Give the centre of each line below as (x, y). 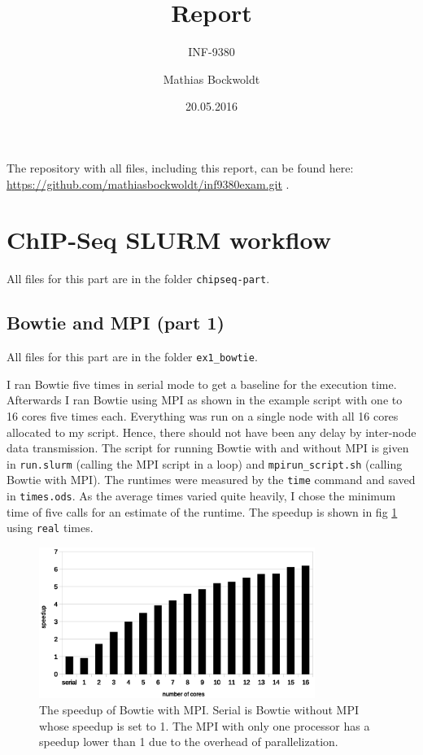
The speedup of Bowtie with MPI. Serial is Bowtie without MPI (199, 709)
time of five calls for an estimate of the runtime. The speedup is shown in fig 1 (202, 511)
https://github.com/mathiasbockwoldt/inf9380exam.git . (148, 183)
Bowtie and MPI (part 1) (116, 323)
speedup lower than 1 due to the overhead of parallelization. (189, 742)
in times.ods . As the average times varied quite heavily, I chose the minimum (201, 496)
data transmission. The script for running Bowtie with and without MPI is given (208, 448)
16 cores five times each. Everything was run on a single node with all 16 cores (203, 415)
